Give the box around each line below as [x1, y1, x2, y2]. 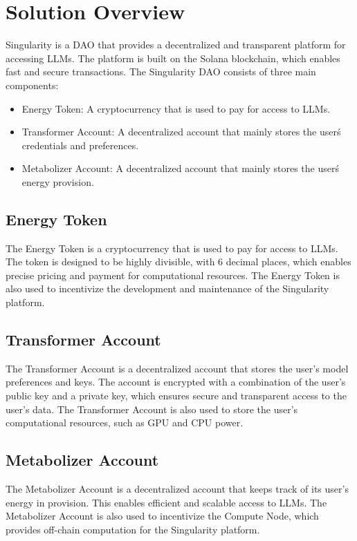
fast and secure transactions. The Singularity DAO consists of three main [6, 64, 316, 79]
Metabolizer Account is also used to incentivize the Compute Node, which [6, 509, 319, 523]
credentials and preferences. [21, 137, 139, 152]
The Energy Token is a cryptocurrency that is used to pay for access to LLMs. [6, 240, 338, 255]
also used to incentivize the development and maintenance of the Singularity [6, 281, 329, 296]
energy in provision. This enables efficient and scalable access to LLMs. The [6, 495, 327, 509]
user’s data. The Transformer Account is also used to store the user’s [6, 401, 298, 416]
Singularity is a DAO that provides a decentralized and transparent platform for [6, 37, 346, 52]
